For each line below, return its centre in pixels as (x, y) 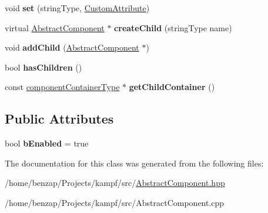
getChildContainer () (172, 87)
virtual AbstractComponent (55, 27)
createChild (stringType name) (173, 27)
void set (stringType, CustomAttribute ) (77, 8)
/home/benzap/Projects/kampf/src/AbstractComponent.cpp (115, 202)
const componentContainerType (62, 87)
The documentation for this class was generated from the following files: (134, 163)
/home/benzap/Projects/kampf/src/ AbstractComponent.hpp (115, 183)
